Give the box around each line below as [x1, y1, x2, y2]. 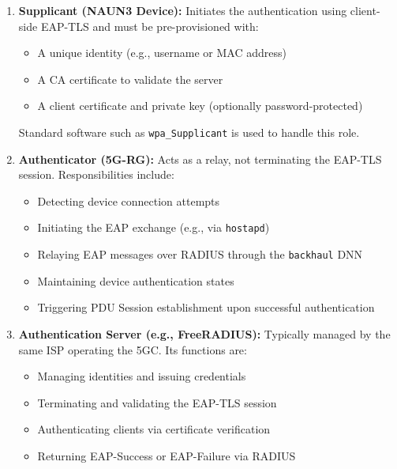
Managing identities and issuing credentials [37, 368, 246, 384]
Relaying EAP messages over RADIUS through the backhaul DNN [37, 246, 363, 263]
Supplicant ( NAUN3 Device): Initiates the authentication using [18, 2, 347, 18]
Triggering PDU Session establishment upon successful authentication [37, 299, 375, 316]
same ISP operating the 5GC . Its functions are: [18, 341, 247, 357]
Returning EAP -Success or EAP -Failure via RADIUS [37, 447, 296, 463]
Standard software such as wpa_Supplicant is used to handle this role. [18, 123, 360, 140]
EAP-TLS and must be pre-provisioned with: [40, 17, 259, 34]
